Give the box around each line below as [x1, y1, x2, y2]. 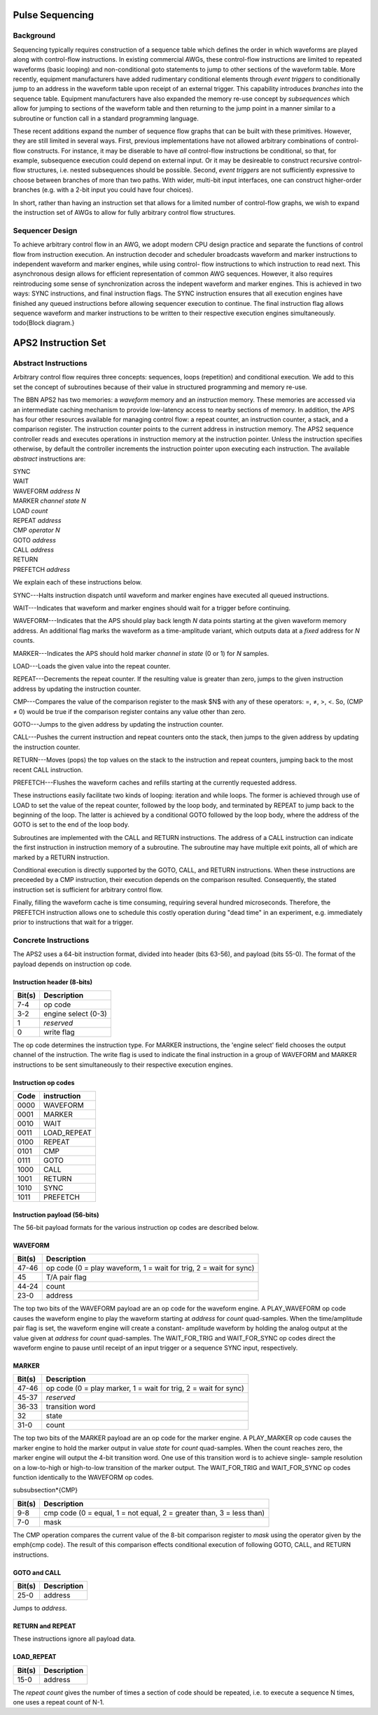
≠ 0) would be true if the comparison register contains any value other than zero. [13, 707, 246, 715]
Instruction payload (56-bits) [13, 1210, 99, 1219]
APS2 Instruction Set [13, 337, 106, 349]
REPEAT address [13, 516, 62, 524]
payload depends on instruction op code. [13, 960, 132, 968]
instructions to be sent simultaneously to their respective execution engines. [13, 1060, 233, 1069]
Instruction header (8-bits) [13, 977, 93, 986]
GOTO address [13, 535, 56, 544]
